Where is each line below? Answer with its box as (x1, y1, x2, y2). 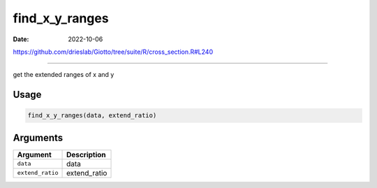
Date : (13, 35, 29, 43)
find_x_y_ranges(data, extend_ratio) (27, 112, 157, 120)
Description (66, 150, 106, 159)
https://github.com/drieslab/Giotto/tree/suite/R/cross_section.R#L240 (13, 48, 213, 56)
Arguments (13, 131, 64, 143)
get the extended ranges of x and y (13, 71, 114, 79)
